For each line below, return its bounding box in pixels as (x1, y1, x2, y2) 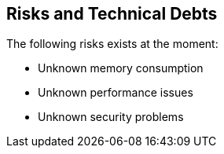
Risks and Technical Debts (6, 4, 218, 24)
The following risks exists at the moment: (6, 37, 218, 51)
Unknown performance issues (38, 86, 193, 100)
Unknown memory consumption (38, 61, 204, 75)
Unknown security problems (38, 110, 184, 124)
